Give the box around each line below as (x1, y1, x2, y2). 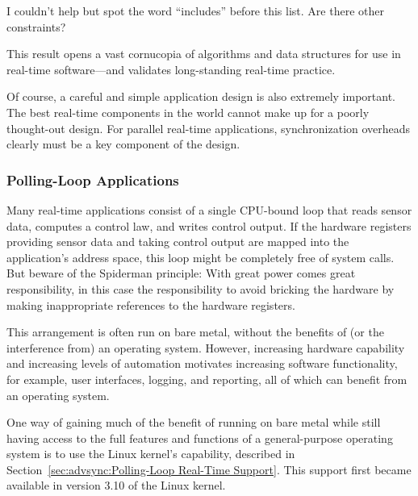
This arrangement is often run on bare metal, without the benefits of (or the (6, 323, 384, 340)
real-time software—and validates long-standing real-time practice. (6, 60, 336, 77)
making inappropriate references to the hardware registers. (6, 296, 295, 313)
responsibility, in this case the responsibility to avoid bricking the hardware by (6, 280, 395, 297)
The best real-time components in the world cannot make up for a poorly (6, 103, 370, 120)
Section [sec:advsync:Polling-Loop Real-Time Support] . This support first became (6, 461, 412, 477)
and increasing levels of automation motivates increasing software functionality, (6, 355, 398, 372)
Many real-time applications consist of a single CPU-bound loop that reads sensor (6, 201, 412, 218)
